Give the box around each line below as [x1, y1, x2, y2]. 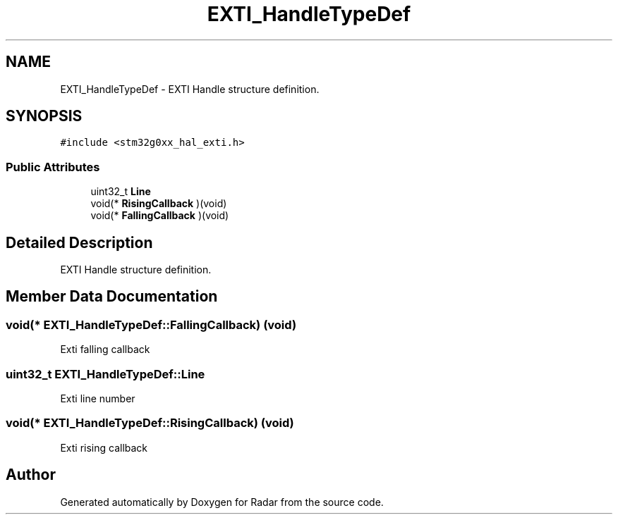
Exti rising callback [60, 441, 148, 454]
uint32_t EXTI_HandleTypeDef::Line [6, 366, 205, 381]
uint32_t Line [90, 185, 151, 198]
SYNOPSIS [6, 107, 83, 125]
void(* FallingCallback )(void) [90, 209, 229, 222]
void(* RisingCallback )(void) [90, 197, 227, 210]
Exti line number [60, 392, 135, 404]
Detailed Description [6, 233, 153, 252]
